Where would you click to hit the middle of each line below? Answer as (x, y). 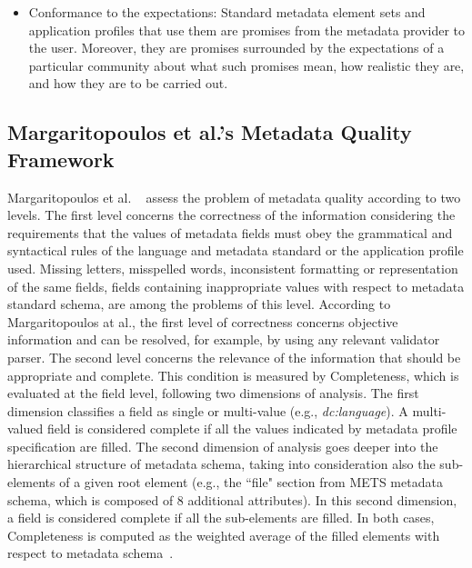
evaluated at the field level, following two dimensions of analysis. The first (213, 393)
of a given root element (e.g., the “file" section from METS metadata (251, 482)
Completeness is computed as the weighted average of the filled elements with (224, 535)
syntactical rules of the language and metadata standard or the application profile (236, 250)
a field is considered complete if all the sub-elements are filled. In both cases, (221, 518)
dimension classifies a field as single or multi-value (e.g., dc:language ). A (208, 410)
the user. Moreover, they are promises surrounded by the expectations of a (236, 48)
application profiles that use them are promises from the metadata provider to (247, 30)
